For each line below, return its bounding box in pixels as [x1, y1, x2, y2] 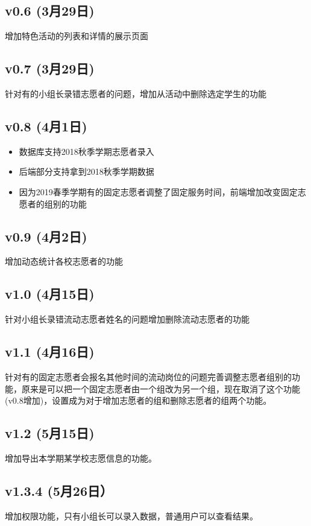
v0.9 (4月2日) [5, 227, 87, 245]
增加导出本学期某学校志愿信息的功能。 [5, 451, 157, 464]
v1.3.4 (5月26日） [5, 481, 113, 499]
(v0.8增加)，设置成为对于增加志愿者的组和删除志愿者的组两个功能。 [5, 394, 272, 407]
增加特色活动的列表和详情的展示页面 [5, 30, 148, 42]
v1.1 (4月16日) [5, 342, 95, 361]
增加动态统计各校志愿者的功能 [5, 255, 123, 268]
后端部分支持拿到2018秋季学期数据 [19, 165, 154, 178]
